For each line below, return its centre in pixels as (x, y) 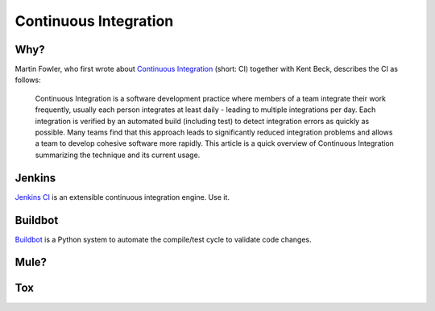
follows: (28, 80)
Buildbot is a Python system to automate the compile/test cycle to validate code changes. (163, 239)
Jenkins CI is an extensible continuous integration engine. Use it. (122, 197)
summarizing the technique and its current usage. (118, 155)
